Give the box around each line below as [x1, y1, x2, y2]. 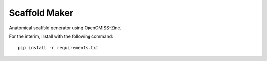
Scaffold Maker [9, 7, 74, 18]
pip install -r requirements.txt [18, 45, 99, 51]
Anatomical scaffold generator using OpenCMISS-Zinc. [9, 25, 122, 30]
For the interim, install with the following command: [9, 33, 113, 39]
